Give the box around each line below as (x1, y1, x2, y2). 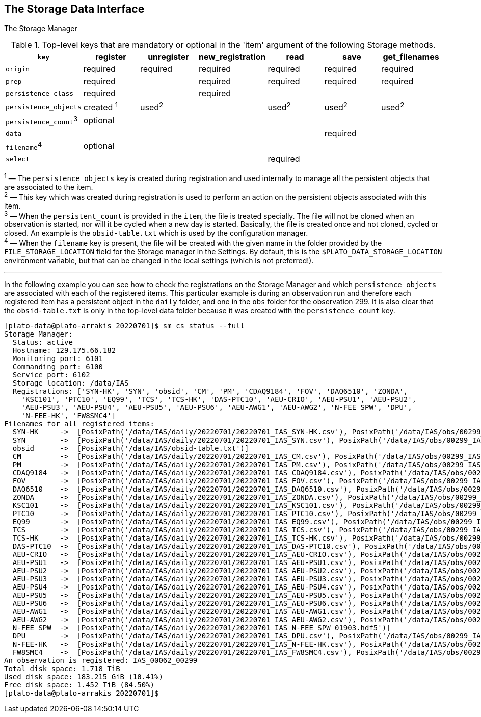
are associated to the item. (4, 183, 93, 192)
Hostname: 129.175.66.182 (12, 346, 116, 355)
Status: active (12, 338, 73, 347)
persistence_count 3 (6, 114, 78, 126)
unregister (148, 52, 189, 62)
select (6, 155, 30, 163)
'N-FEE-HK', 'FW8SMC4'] (21, 412, 116, 420)
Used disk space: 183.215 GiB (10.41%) (4, 673, 163, 681)
